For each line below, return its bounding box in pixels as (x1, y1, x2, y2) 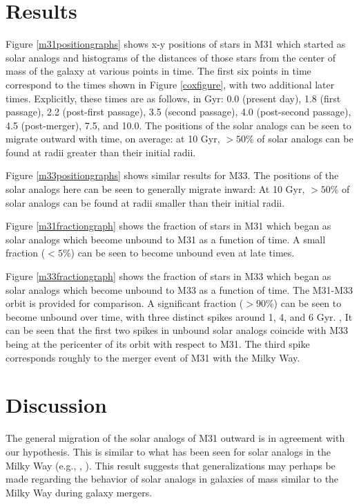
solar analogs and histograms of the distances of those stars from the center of (6, 50, 336, 64)
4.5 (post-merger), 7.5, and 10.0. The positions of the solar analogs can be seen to (6, 118, 351, 132)
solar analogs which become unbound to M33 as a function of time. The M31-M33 (6, 282, 353, 297)
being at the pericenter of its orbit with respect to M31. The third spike (6, 337, 310, 351)
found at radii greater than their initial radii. (6, 144, 196, 159)
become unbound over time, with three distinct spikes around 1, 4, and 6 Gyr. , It (6, 309, 353, 324)
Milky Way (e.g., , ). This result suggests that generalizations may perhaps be (6, 458, 336, 472)
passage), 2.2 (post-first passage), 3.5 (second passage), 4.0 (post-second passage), (6, 104, 351, 119)
